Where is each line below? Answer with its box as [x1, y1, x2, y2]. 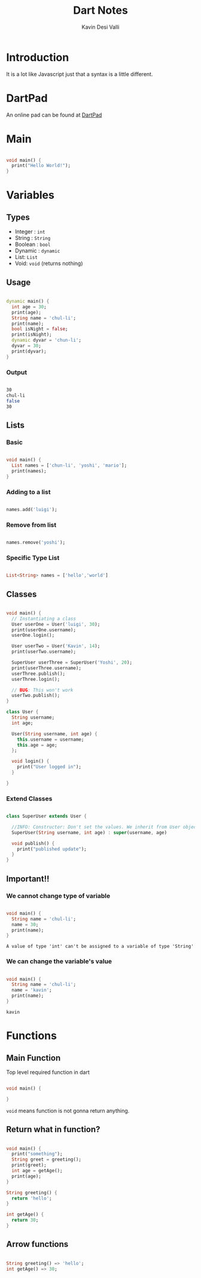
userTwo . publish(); [11, 692, 60, 699]
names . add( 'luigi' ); [6, 506, 58, 512]
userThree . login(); [11, 676, 60, 682]
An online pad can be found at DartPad [6, 111, 102, 118]
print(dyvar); [11, 348, 47, 354]
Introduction [6, 50, 69, 64]
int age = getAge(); [11, 1168, 63, 1174]
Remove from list [6, 521, 57, 529]
